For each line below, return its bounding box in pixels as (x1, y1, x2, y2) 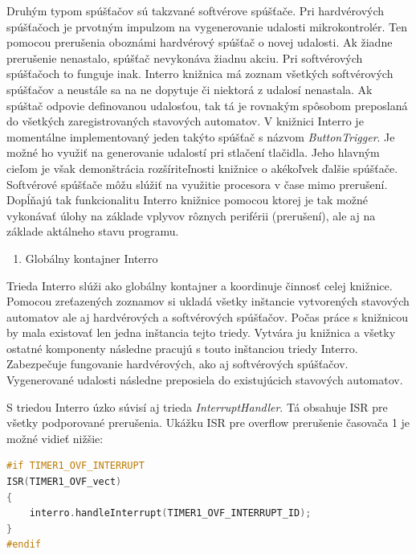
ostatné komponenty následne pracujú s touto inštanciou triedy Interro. (6, 339, 358, 356)
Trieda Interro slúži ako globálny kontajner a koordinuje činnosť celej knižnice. (6, 277, 393, 293)
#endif (6, 539, 41, 551)
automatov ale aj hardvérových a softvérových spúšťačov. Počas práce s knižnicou (6, 308, 409, 325)
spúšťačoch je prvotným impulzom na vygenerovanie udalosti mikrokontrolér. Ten (6, 18, 407, 35)
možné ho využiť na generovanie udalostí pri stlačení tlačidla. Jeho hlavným (6, 144, 380, 161)
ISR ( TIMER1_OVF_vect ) (6, 476, 122, 488)
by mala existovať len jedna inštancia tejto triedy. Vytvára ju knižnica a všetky (6, 324, 396, 341)
